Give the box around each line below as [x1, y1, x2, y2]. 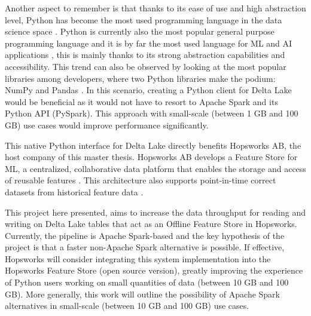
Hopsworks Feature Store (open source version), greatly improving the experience [5, 264, 303, 277]
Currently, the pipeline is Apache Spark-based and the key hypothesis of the [5, 229, 285, 241]
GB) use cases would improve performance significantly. [5, 118, 209, 131]
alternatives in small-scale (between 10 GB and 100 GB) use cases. [5, 299, 249, 312]
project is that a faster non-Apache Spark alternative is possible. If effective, [5, 241, 285, 253]
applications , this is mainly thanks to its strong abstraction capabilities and [5, 48, 285, 61]
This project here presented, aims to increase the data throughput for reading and [5, 205, 306, 218]
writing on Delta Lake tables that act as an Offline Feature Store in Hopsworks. [5, 217, 297, 230]
